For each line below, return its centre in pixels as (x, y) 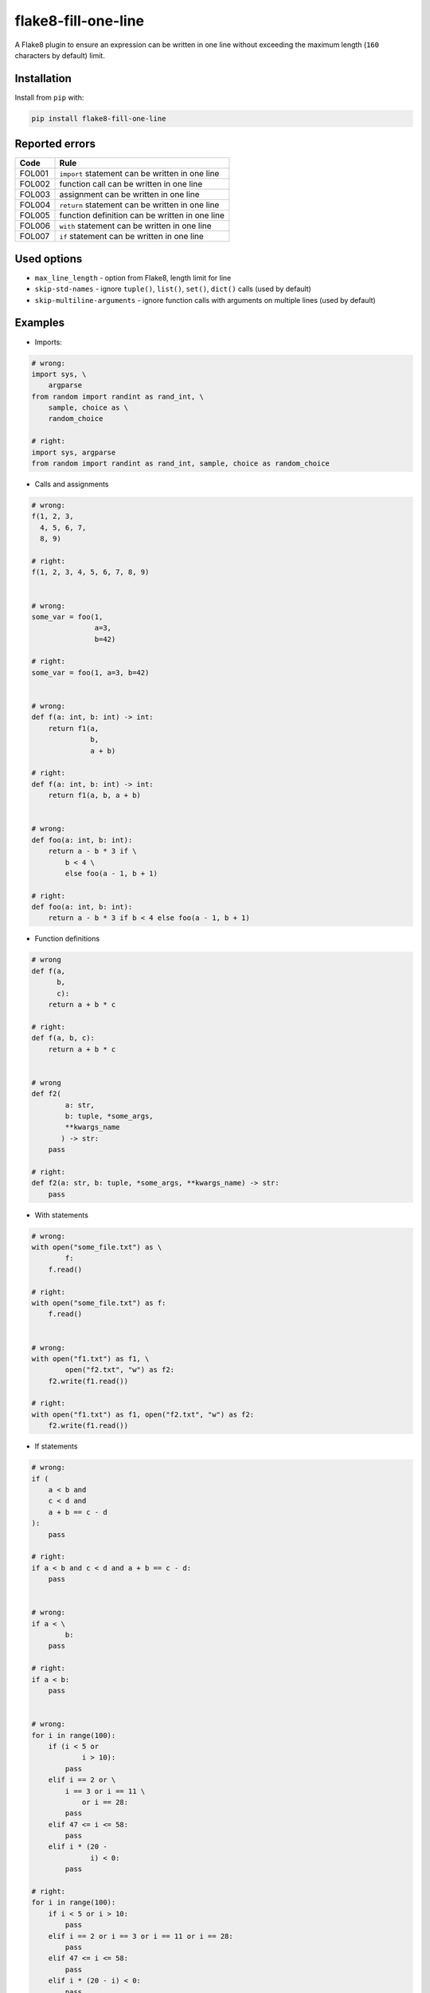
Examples (40, 323)
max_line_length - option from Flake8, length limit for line (133, 277)
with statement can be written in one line (135, 226)
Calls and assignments (72, 484)
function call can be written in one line (131, 184)
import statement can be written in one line (139, 174)
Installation (43, 79)
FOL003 (35, 195)
